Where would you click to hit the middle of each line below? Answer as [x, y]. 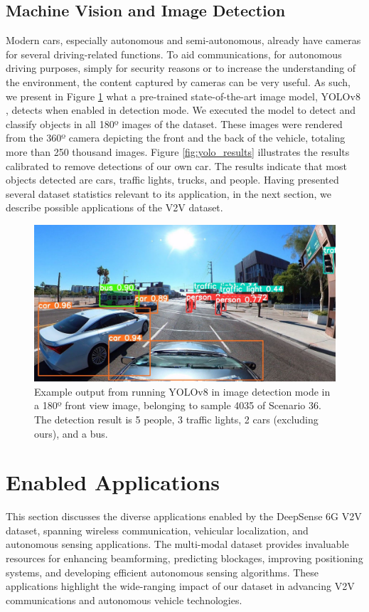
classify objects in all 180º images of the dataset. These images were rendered [174, 123]
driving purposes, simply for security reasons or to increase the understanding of [181, 68]
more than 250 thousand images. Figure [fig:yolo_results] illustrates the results [178, 151]
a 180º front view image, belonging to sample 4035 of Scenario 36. [178, 405]
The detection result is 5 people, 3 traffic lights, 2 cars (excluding [176, 419]
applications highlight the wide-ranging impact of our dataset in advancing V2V [180, 586]
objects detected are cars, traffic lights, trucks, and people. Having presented [172, 180]
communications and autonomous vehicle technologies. [124, 600]
